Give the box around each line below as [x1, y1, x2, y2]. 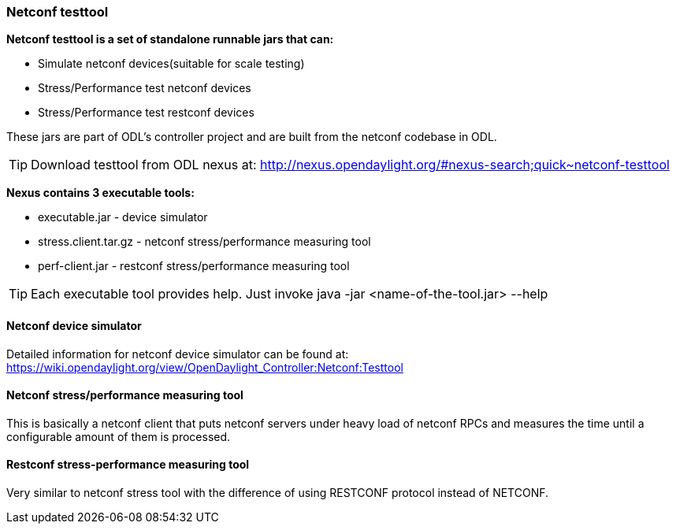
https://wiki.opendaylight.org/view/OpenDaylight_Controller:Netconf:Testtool [6, 360, 403, 374]
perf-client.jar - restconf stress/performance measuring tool [38, 259, 350, 273]
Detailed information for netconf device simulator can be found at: [6, 347, 349, 361]
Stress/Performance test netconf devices [38, 81, 251, 95]
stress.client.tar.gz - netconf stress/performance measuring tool [38, 235, 371, 249]
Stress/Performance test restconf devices [38, 106, 254, 120]
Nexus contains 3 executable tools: [6, 186, 195, 200]
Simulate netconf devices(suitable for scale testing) [38, 57, 305, 71]
